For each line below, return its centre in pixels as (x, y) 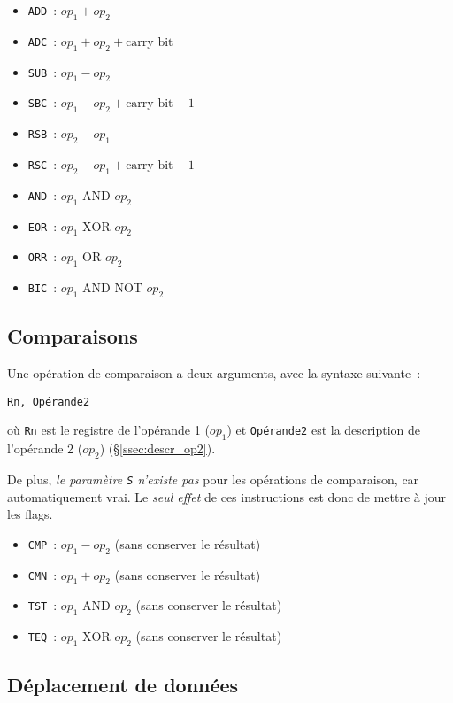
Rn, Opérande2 (49, 402)
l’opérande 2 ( (45, 448)
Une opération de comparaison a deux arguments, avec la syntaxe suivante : (214, 373)
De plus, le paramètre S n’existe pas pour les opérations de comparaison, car (213, 479)
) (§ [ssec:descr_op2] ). (157, 448)
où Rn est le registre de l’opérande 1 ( (108, 430)
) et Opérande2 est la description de (324, 430)
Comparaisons (73, 336)
